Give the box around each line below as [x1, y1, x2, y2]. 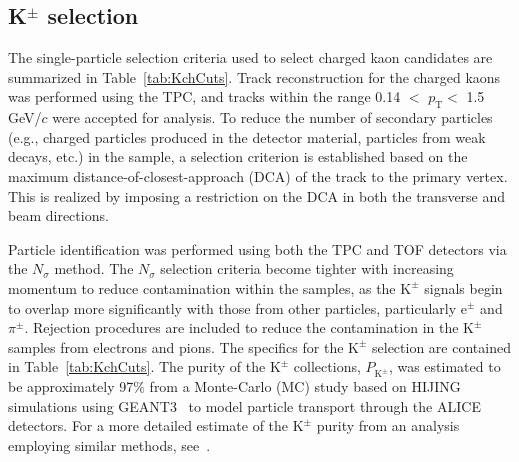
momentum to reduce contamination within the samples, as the [8, 277, 396, 298]
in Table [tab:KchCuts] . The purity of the [8, 356, 266, 377]
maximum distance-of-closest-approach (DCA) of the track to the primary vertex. [8, 165, 508, 186]
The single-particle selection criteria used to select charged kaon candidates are [8, 47, 493, 68]
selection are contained [372, 336, 511, 357]
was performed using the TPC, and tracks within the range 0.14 [8, 86, 401, 107]
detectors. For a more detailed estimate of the [8, 415, 289, 436]
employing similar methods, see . [8, 434, 211, 455]
